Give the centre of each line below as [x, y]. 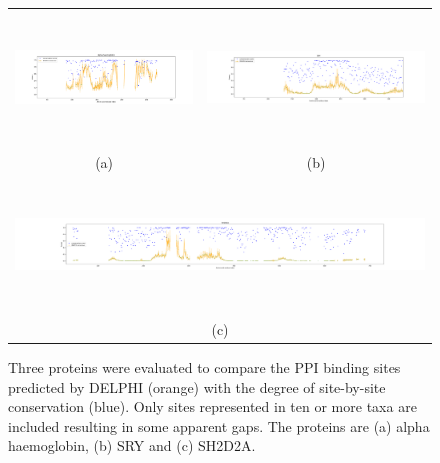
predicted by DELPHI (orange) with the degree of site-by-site [197, 386]
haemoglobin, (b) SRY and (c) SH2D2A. [132, 445]
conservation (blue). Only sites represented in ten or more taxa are [212, 406]
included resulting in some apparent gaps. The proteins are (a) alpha [219, 425]
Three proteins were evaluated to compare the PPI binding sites [204, 366]
